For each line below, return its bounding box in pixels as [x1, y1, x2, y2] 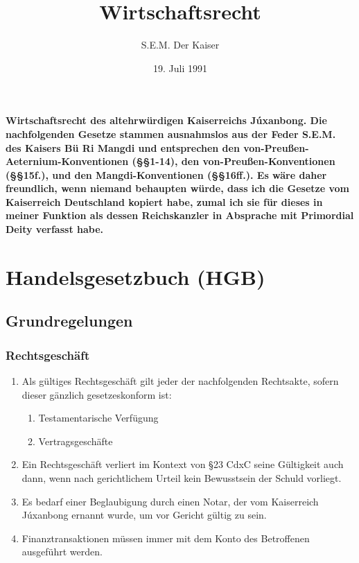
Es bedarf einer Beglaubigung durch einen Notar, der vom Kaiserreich [21, 494, 319, 508]
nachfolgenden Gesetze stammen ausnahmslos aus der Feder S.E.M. [6, 126, 336, 141]
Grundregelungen [6, 310, 133, 331]
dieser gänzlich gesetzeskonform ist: [21, 387, 172, 401]
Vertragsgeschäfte [38, 433, 113, 448]
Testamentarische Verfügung [38, 410, 159, 425]
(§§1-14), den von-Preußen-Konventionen [132, 154, 335, 168]
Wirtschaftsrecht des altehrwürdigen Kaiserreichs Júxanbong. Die [6, 113, 327, 128]
